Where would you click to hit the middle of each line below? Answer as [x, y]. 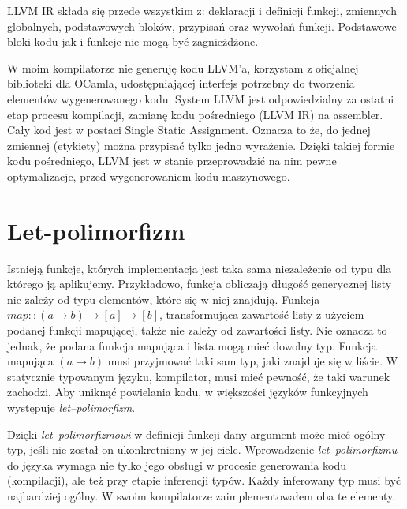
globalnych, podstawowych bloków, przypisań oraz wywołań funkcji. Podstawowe [202, 26]
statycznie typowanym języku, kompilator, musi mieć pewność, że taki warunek [199, 376]
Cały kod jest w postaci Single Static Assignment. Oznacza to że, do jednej [189, 130]
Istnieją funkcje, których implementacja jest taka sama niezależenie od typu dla [200, 268]
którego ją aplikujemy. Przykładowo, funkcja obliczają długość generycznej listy [200, 284]
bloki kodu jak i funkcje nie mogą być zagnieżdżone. [133, 41]
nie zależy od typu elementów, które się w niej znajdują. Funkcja [164, 299]
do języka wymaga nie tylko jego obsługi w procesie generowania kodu [177, 464]
